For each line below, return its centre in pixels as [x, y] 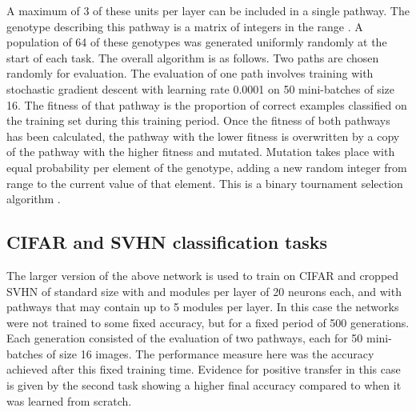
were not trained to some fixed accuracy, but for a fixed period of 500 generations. [208, 322]
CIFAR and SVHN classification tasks [167, 242]
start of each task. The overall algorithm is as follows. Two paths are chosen [193, 57]
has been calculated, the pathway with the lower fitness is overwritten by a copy [203, 136]
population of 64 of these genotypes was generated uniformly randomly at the [197, 42]
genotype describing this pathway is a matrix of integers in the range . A [185, 26]
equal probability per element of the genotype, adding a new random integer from [207, 167]
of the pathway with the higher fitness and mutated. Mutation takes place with [201, 152]
